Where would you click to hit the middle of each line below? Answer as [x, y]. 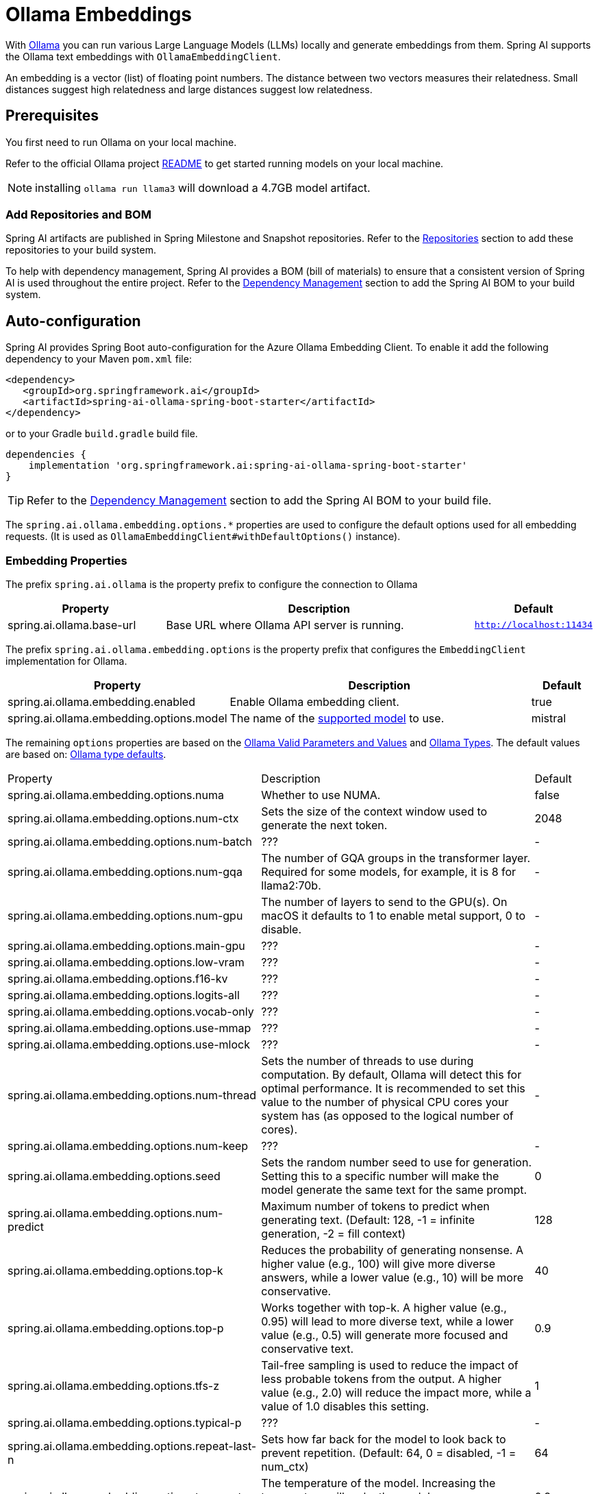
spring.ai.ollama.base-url [72, 625]
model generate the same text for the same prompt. [394, 1189]
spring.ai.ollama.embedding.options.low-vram [126, 962]
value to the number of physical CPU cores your [385, 1102]
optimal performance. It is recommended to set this [393, 1088]
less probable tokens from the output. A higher [382, 1379]
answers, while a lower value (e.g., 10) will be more [393, 1277]
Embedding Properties [66, 560]
